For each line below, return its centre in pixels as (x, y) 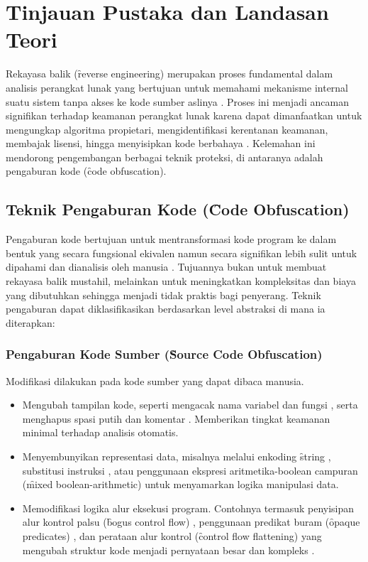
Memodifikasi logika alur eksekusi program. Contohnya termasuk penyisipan (188, 508)
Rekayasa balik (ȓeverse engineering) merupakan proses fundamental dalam (169, 74)
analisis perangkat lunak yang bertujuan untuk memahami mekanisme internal (177, 87)
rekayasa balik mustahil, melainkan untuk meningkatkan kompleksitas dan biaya (181, 281)
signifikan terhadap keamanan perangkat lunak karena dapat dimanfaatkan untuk (184, 115)
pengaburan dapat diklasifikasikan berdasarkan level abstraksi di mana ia (166, 309)
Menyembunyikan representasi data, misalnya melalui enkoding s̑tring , (177, 456)
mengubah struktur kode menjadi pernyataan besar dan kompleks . (168, 550)
